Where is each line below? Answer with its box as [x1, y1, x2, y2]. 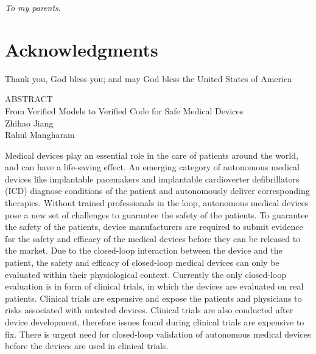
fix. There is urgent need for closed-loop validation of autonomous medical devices [5, 327, 311, 340]
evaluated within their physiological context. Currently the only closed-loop [5, 268, 286, 280]
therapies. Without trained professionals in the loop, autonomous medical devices [5, 196, 309, 209]
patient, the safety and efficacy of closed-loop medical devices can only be [5, 256, 279, 269]
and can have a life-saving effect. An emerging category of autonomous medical [5, 161, 300, 173]
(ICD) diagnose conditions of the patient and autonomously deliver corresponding [5, 184, 310, 197]
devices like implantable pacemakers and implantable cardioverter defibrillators [5, 172, 300, 185]
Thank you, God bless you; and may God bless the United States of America [5, 72, 292, 85]
